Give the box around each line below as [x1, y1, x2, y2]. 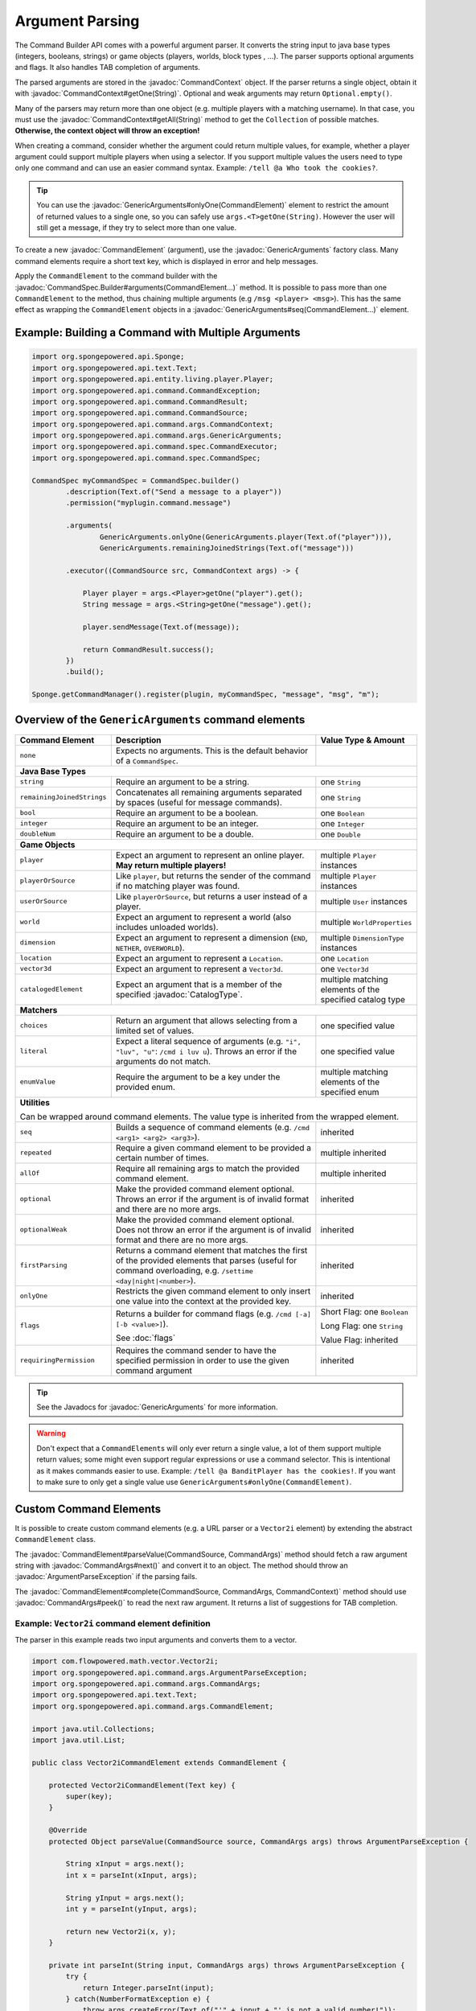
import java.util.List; [31, 1736, 126, 1745]
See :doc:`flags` [115, 1332, 176, 1343]
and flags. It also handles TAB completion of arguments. [14, 63, 201, 72]
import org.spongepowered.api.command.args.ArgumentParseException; [31, 1668, 308, 1677]
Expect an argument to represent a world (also [115, 911, 292, 923]
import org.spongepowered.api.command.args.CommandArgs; [31, 1680, 261, 1688]
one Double [320, 829, 361, 840]
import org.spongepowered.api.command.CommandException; [31, 386, 261, 395]
